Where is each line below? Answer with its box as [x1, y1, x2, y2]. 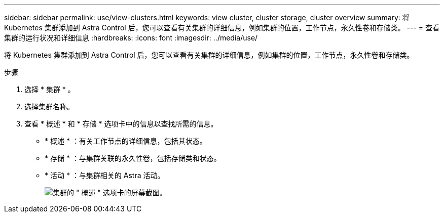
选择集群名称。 [24, 102, 74, 111]
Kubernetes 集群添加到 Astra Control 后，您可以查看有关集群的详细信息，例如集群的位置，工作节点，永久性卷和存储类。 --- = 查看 [4, 23, 440, 32]
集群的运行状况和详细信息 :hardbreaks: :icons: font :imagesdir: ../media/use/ [4, 33, 258, 42]
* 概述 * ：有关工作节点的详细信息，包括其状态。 [45, 137, 207, 145]
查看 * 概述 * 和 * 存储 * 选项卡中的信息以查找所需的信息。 [24, 119, 218, 128]
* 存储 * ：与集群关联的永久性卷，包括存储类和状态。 [45, 154, 221, 162]
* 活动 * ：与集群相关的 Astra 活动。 [45, 171, 165, 180]
